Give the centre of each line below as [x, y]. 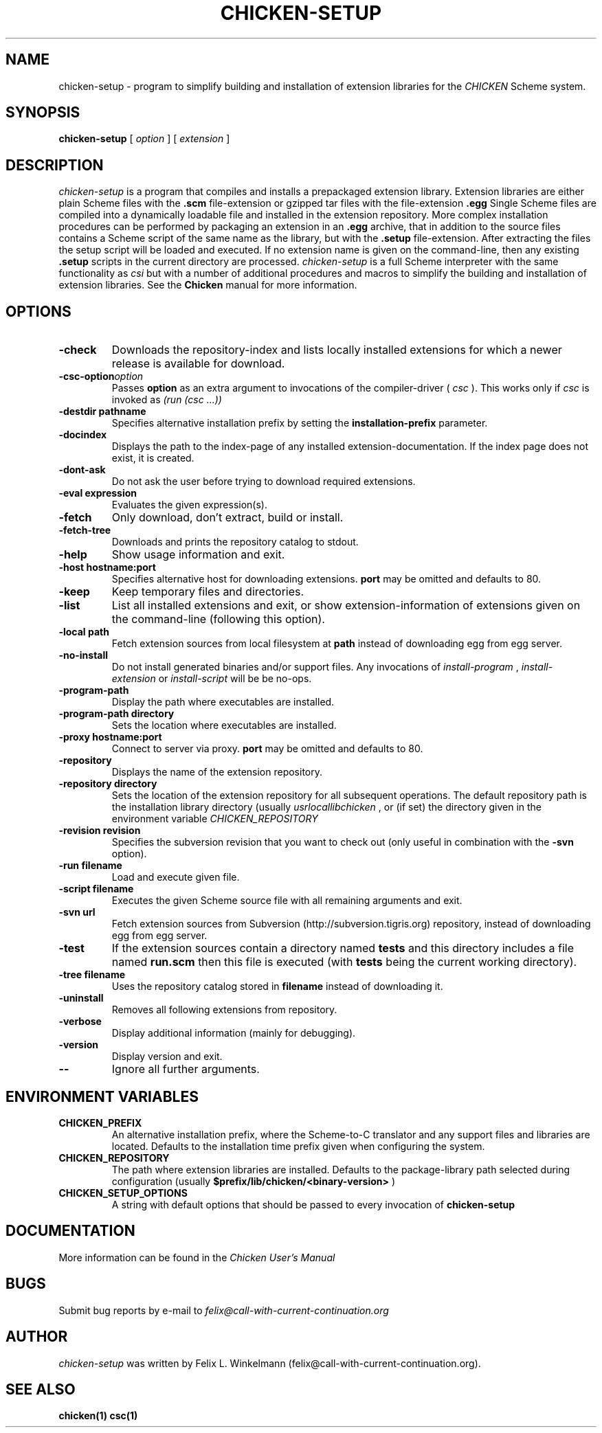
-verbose [80, 1022]
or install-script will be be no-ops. [235, 679]
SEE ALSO [41, 1389]
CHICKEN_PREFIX [100, 1122]
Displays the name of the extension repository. [217, 772]
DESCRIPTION [55, 165]
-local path [84, 632]
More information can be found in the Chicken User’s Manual [197, 1257]
